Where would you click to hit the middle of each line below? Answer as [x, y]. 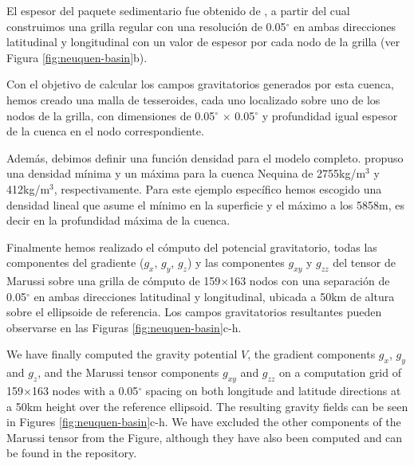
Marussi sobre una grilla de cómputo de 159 [114, 281]
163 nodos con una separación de [310, 281]
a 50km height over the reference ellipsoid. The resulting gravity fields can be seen [207, 406]
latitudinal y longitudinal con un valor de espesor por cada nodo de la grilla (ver [203, 42]
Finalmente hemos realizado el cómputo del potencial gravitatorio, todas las [192, 247]
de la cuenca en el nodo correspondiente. [105, 131]
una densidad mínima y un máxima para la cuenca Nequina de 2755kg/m [186, 173]
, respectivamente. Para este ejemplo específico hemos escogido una [218, 188]
